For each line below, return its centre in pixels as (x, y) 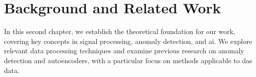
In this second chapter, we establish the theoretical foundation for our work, (120, 31)
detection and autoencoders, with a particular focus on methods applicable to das (128, 60)
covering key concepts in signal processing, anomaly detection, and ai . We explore (128, 41)
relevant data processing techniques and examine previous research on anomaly (124, 51)
